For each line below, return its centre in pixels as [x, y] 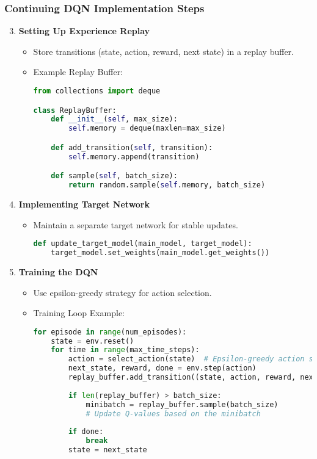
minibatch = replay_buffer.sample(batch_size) [182, 404]
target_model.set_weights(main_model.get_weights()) [160, 253]
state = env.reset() [93, 341]
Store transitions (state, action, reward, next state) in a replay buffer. [163, 51]
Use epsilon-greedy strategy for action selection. [122, 292]
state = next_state [107, 450]
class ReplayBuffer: [75, 110]
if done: [86, 432]
